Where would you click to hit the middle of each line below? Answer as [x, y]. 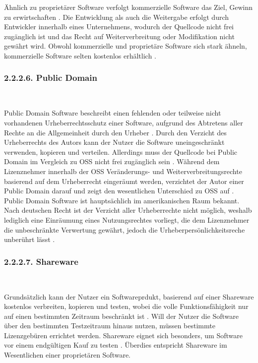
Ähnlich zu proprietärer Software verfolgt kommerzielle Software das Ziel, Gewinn [128, 7]
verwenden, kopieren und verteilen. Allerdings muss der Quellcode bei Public [121, 151]
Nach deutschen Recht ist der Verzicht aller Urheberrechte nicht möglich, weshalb [128, 210]
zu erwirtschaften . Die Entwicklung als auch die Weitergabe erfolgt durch [117, 17]
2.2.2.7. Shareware [41, 261]
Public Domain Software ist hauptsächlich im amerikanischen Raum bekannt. [122, 200]
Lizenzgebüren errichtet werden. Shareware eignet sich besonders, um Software [123, 335]
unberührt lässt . [30, 239]
